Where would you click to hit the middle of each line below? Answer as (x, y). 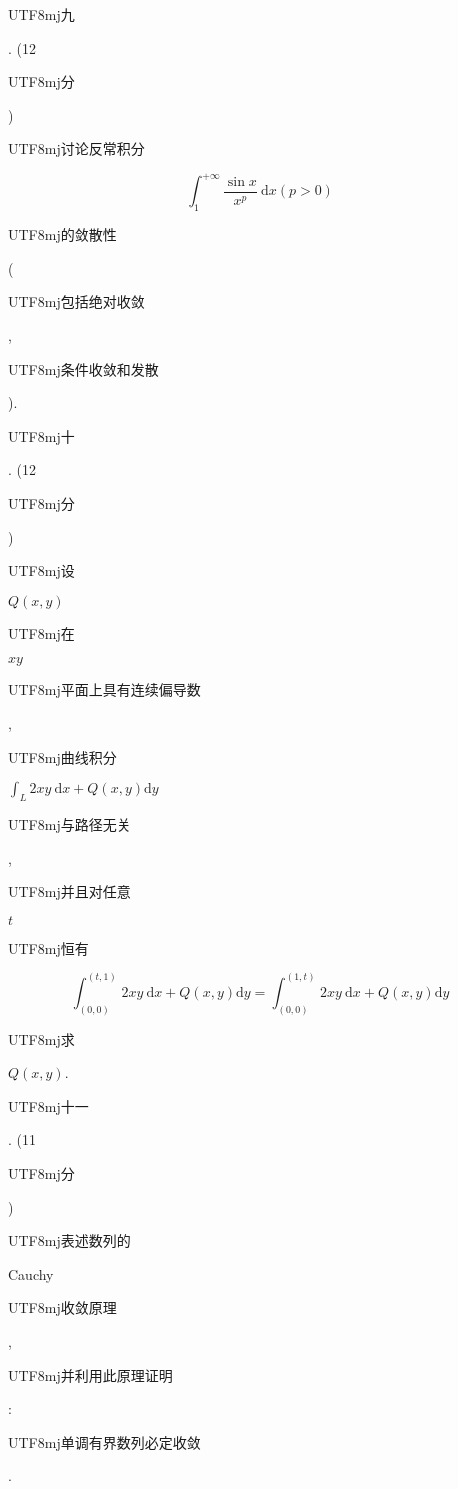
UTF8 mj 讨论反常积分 (76, 148)
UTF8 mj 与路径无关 (69, 823)
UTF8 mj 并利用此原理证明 (90, 1374)
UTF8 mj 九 (41, 14)
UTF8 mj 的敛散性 (62, 234)
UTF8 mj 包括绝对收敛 (76, 301)
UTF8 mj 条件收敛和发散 (83, 368)
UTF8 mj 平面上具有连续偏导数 (104, 689)
